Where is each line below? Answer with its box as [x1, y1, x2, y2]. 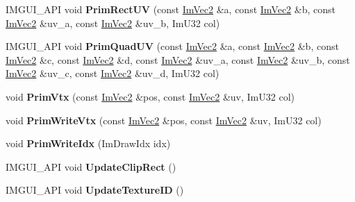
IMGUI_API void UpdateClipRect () [6, 159, 176, 174]
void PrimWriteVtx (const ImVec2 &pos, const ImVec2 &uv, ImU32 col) [6, 112, 322, 127]
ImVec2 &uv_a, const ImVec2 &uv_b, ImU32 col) [6, 15, 220, 30]
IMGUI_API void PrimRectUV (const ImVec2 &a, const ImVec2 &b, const [6, 2, 336, 16]
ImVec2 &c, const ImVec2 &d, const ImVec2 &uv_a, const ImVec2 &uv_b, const [6, 52, 350, 67]
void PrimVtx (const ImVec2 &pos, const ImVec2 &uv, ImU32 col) [6, 89, 295, 103]
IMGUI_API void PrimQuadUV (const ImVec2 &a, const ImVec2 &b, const [6, 39, 339, 53]
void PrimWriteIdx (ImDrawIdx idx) [6, 136, 171, 151]
